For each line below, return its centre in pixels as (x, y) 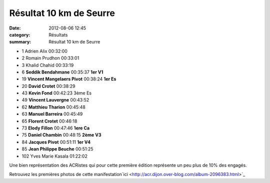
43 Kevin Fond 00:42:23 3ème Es (57, 93)
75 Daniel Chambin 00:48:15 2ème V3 (61, 135)
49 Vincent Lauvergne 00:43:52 (55, 100)
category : (20, 34)
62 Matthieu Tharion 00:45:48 (54, 107)
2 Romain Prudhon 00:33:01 (50, 58)
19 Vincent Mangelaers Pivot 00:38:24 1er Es (69, 79)
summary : (20, 42)
